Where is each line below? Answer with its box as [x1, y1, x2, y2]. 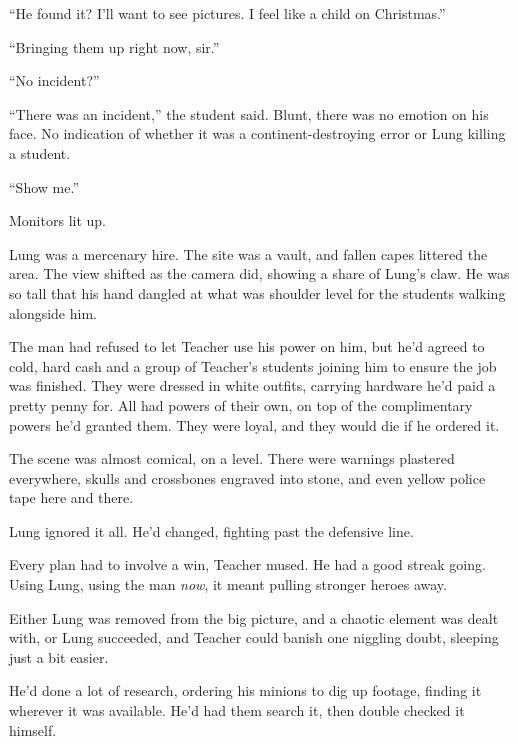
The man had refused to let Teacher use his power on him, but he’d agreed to [9, 336, 485, 357]
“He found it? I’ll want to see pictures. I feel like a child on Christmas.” [9, 3, 446, 23]
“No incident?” [9, 70, 100, 91]
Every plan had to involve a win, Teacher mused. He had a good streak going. [9, 554, 486, 575]
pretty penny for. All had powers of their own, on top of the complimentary [9, 394, 473, 415]
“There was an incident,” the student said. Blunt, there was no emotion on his [9, 103, 489, 124]
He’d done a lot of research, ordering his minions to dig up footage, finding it [9, 680, 482, 701]
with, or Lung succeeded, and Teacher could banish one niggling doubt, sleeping [9, 627, 499, 648]
